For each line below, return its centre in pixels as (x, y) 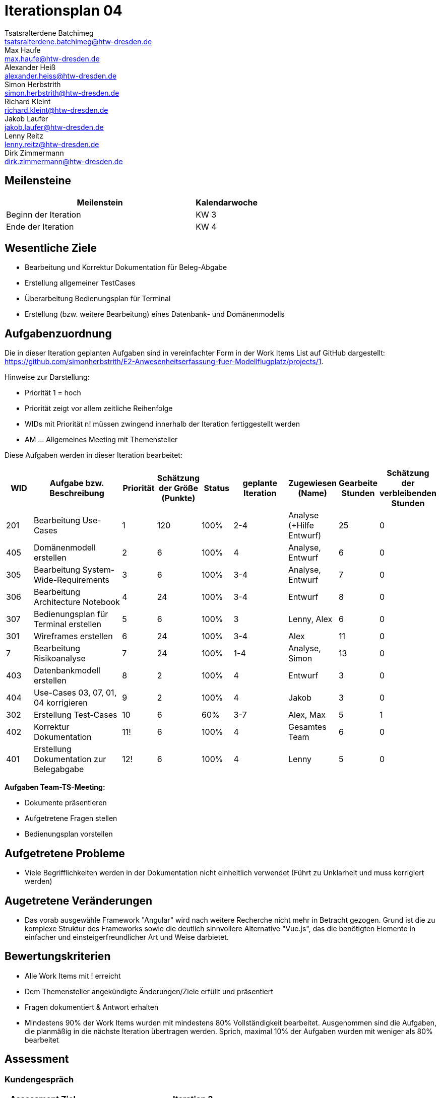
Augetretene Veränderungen (79, 901)
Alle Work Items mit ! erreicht (73, 976)
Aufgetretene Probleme (65, 853)
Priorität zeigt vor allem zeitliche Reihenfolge (99, 408)
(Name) (312, 493)
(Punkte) (178, 498)
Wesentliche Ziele (51, 248)
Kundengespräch (39, 1079)
